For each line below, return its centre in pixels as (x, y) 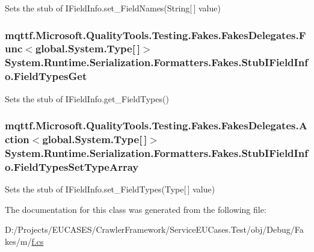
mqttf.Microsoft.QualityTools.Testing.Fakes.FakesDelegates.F (155, 35)
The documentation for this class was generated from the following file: (136, 209)
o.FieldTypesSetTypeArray (72, 166)
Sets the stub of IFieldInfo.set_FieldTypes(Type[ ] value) (110, 189)
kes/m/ (18, 241)
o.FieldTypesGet (46, 76)
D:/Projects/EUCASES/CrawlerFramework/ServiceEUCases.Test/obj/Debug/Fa (154, 229)
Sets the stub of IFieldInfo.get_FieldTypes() (87, 98)
